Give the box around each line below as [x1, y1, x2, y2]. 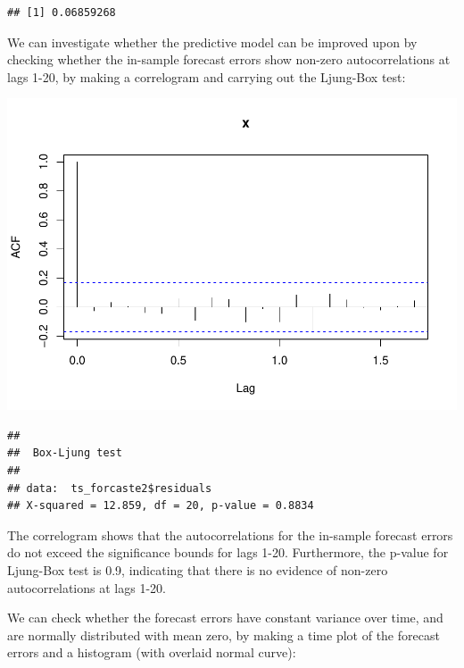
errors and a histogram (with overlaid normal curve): [7, 643, 296, 662]
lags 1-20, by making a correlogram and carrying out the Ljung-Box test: [7, 67, 406, 86]
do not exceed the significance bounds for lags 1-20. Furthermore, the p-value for [7, 543, 449, 562]
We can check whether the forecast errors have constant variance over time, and [7, 608, 443, 627]
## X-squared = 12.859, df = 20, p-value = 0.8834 [7, 499, 314, 513]
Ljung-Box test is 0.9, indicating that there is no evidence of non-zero [7, 561, 388, 580]
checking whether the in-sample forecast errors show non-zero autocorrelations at [7, 50, 451, 69]
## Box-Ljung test [7, 447, 122, 460]
